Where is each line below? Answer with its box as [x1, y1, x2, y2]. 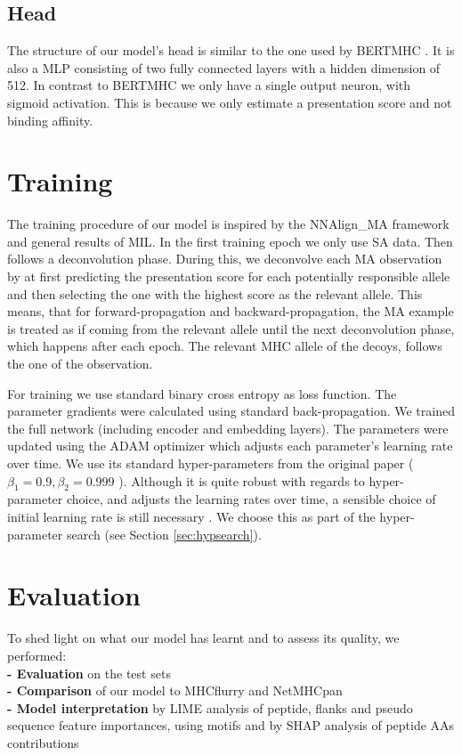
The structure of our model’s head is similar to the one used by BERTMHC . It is [7, 41, 455, 60]
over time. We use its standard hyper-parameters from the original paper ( [7, 454, 414, 473]
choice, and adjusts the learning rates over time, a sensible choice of [66, 490, 436, 508]
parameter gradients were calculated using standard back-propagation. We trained [7, 402, 455, 420]
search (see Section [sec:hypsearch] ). [66, 524, 262, 543]
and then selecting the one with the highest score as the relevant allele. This [7, 284, 423, 303]
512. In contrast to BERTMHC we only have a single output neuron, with [7, 76, 411, 94]
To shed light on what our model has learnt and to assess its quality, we [7, 629, 400, 647]
